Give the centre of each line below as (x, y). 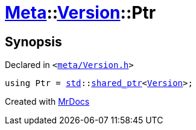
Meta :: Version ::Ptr (81, 13)
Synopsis (33, 42)
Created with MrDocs (47, 102)
